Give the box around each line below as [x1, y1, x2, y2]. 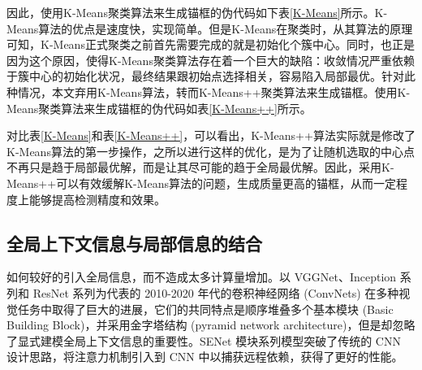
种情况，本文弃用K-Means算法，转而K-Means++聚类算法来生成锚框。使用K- [6, 83, 411, 100]
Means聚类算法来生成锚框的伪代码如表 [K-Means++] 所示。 [6, 99, 312, 116]
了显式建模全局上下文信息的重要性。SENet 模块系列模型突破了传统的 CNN [6, 332, 401, 349]
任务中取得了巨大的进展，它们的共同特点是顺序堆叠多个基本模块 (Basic [17, 300, 394, 317]
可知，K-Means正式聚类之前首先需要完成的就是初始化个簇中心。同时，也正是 [6, 36, 415, 53]
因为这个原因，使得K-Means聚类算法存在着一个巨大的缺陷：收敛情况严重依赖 [6, 51, 415, 68]
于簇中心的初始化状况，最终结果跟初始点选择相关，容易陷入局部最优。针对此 [6, 67, 416, 85]
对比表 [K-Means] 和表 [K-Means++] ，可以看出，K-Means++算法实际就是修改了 [6, 127, 416, 144]
